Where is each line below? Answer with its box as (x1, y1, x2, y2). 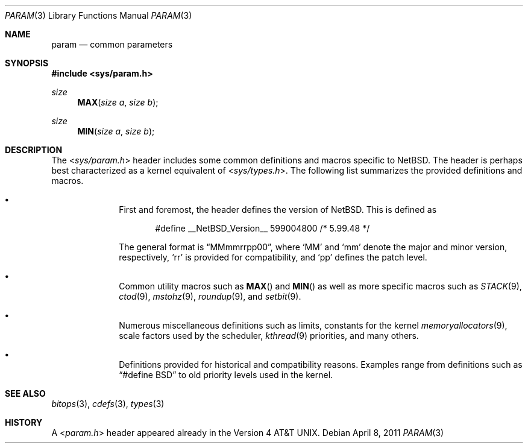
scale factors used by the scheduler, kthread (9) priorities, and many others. (119, 330, 419, 341)
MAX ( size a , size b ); (77, 97, 159, 107)
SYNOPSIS (5, 58, 49, 68)
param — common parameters (51, 39, 173, 49)
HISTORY (5, 417, 43, 427)
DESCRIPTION (5, 145, 63, 155)
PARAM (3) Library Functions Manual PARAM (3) (5, 10, 192, 21)
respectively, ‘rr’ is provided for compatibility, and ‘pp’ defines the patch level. (119, 252, 427, 262)
